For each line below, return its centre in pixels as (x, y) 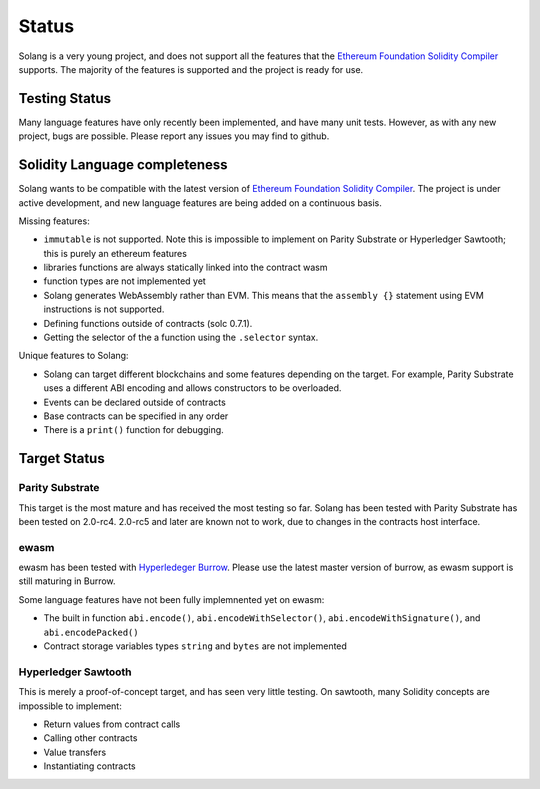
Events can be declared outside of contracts (135, 402)
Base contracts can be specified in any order (136, 416)
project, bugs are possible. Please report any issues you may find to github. (174, 136)
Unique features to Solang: (73, 356)
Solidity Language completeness (123, 165)
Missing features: (54, 221)
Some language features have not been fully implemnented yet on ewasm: (171, 599)
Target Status (61, 458)
